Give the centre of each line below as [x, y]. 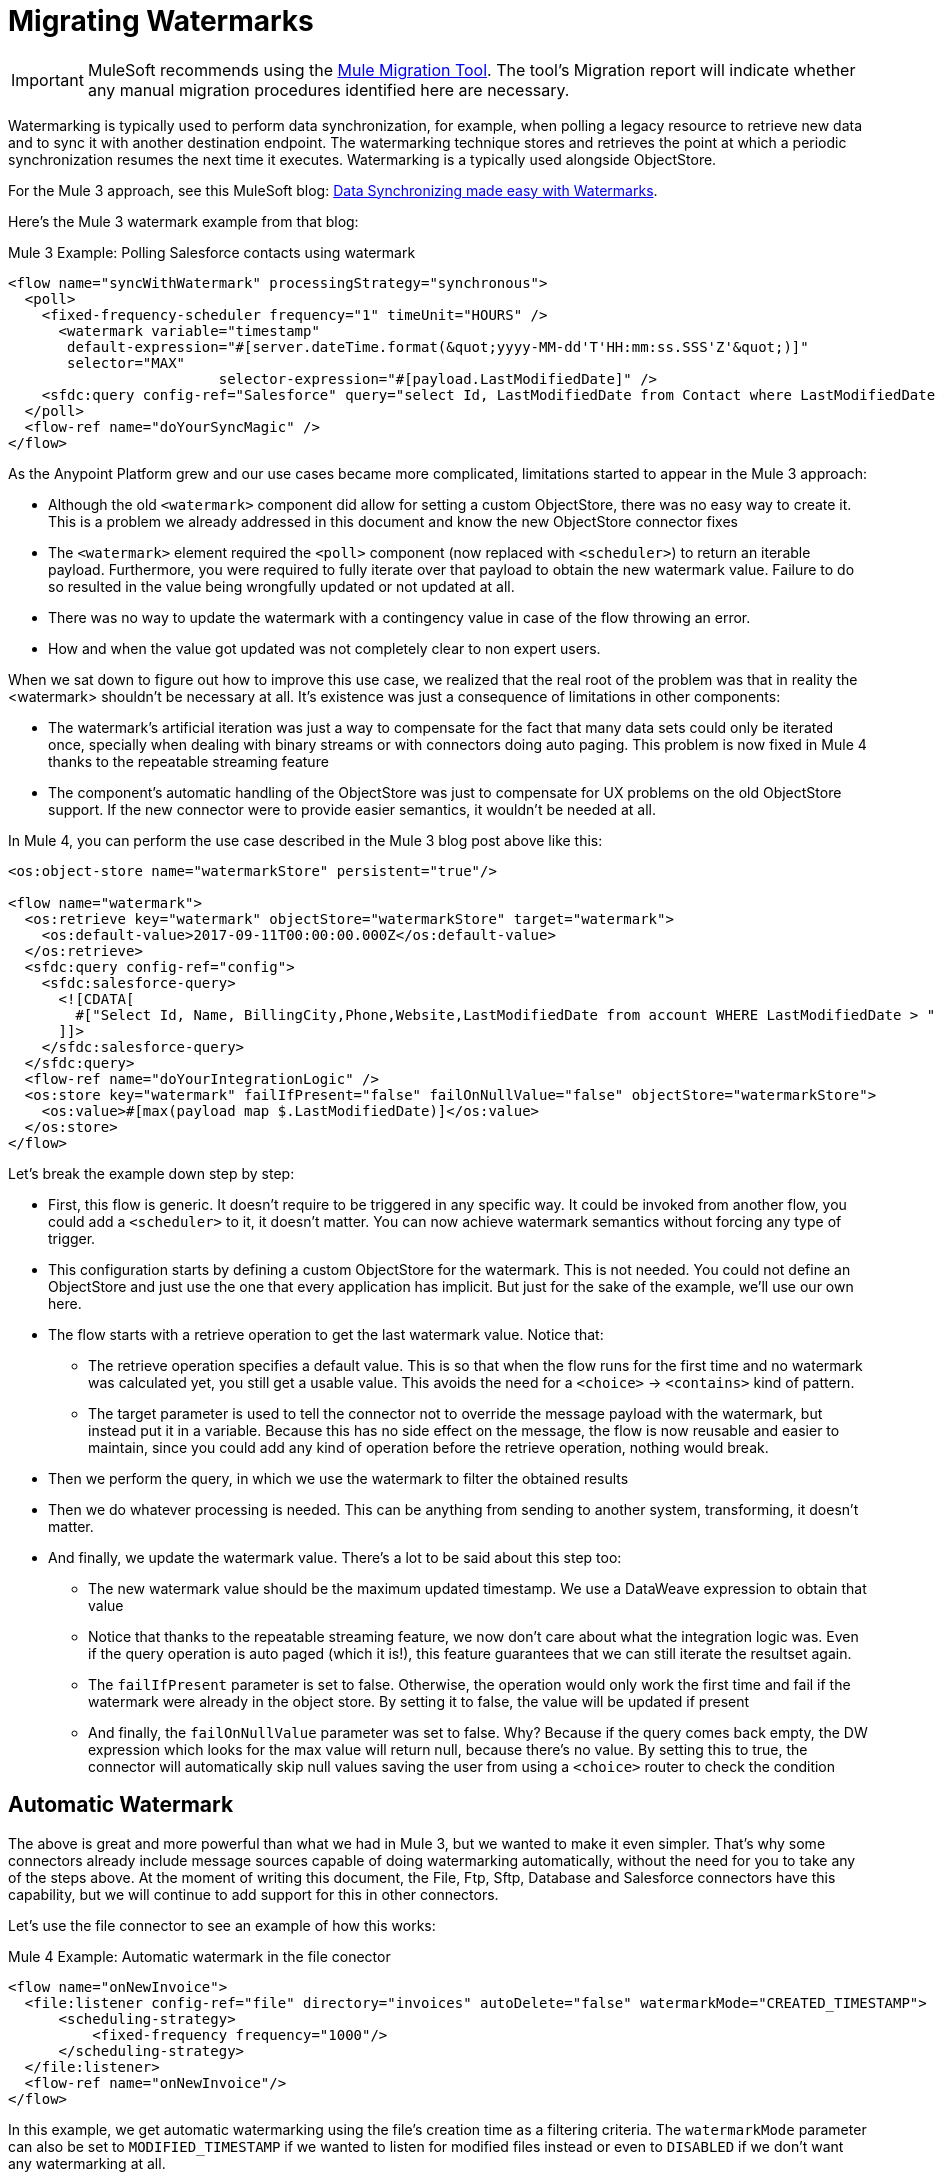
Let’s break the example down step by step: [151, 1173]
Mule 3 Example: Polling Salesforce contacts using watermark [212, 252]
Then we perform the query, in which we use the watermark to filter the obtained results [338, 1478]
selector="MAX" [126, 362]
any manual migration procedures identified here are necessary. [328, 89]
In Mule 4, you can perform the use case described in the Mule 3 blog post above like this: [305, 840]
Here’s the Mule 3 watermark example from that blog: [183, 221]
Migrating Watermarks [161, 21]
